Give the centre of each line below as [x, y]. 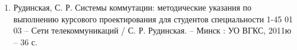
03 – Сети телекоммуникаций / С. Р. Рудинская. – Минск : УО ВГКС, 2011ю [152, 30]
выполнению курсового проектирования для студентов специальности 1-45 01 [153, 19]
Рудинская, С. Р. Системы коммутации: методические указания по [132, 7]
